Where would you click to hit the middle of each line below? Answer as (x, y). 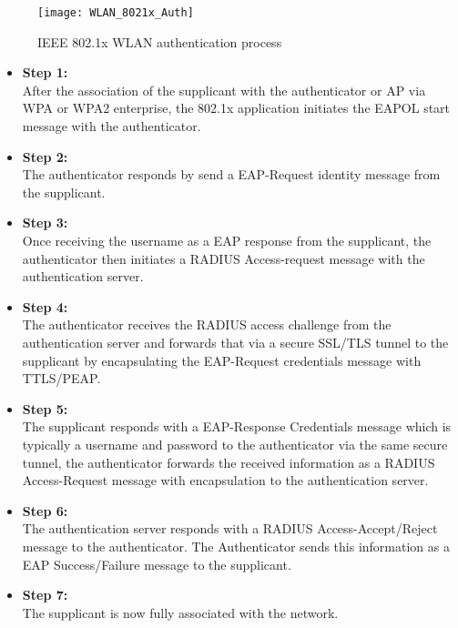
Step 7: (45, 595)
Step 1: (45, 72)
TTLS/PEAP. (61, 378)
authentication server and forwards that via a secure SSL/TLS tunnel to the (235, 342)
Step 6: (45, 510)
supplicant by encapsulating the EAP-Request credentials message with (222, 360)
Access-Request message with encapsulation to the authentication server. (225, 480)
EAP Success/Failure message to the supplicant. (157, 564)
